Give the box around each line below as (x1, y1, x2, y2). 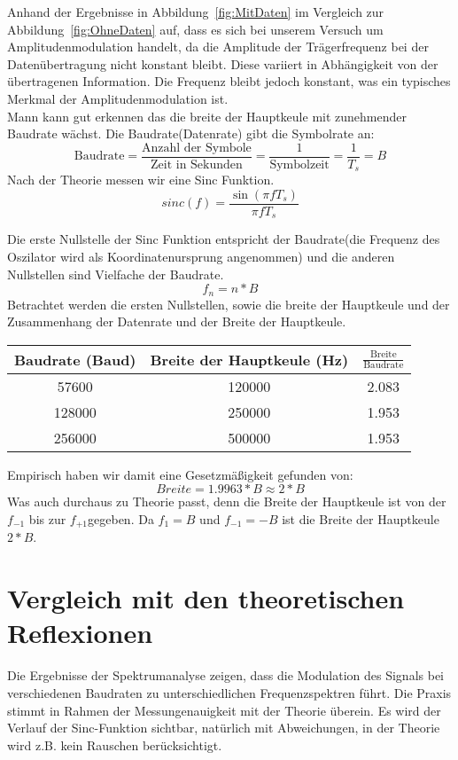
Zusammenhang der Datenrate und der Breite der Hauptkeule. (7, 312, 346, 331)
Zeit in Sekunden (150, 158, 243, 171)
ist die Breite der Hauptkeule (282, 509, 439, 528)
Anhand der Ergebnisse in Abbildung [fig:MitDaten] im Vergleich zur (7, 3, 384, 20)
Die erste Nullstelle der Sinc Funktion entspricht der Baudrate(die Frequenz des (7, 230, 440, 248)
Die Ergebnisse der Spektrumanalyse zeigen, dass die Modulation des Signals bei (7, 666, 445, 685)
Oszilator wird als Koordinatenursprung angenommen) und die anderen (7, 247, 395, 265)
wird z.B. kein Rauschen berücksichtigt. (7, 735, 222, 754)
